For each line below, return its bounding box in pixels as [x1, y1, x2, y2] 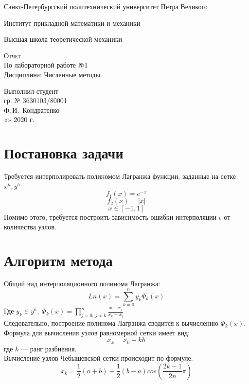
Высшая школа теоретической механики [4, 34, 123, 44]
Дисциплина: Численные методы [4, 69, 100, 79]
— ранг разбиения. [21, 343, 77, 353]
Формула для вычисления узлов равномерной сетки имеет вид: [4, 327, 190, 337]
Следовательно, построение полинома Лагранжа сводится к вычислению [4, 318, 218, 328]
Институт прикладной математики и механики [4, 17, 141, 28]
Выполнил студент [4, 86, 58, 96]
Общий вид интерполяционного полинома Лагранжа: [4, 278, 160, 288]
